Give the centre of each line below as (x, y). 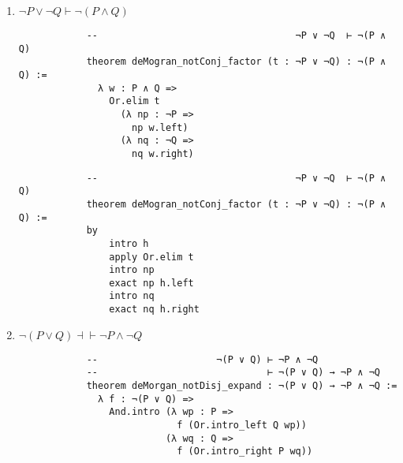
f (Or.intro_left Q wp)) (242, 426)
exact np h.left (151, 283)
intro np (132, 270)
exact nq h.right (154, 310)
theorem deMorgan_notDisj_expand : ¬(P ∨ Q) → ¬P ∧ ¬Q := (242, 386)
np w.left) (160, 127)
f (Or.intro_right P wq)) (245, 452)
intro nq (132, 296)
